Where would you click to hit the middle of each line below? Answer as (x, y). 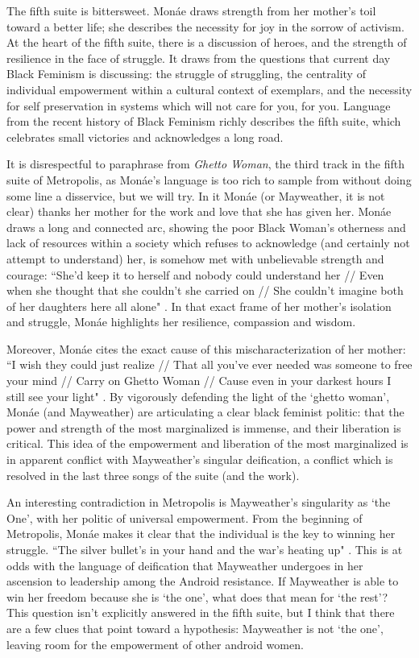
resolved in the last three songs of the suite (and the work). (153, 475)
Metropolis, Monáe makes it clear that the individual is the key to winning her (201, 534)
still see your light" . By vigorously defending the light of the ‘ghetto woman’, (198, 396)
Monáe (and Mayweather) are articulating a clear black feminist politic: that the (205, 412)
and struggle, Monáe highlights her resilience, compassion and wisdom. (181, 322)
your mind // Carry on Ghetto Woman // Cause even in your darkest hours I (199, 381)
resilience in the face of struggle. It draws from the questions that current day (199, 58)
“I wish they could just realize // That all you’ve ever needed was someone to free (209, 364)
